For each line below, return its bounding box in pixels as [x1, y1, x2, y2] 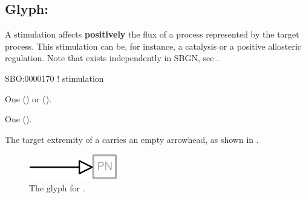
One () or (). [5, 92, 52, 105]
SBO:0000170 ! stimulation [5, 71, 104, 84]
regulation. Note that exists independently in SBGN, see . [5, 51, 220, 64]
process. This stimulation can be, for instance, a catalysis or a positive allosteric [5, 39, 302, 52]
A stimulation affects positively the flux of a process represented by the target [5, 28, 299, 41]
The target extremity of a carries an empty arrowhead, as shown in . [5, 133, 259, 145]
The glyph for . [29, 181, 85, 194]
